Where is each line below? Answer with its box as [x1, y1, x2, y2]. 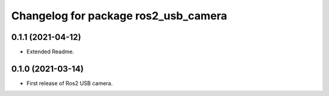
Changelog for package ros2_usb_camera [11, 9, 228, 22]
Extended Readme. [26, 48, 74, 56]
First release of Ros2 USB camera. [26, 79, 113, 87]
